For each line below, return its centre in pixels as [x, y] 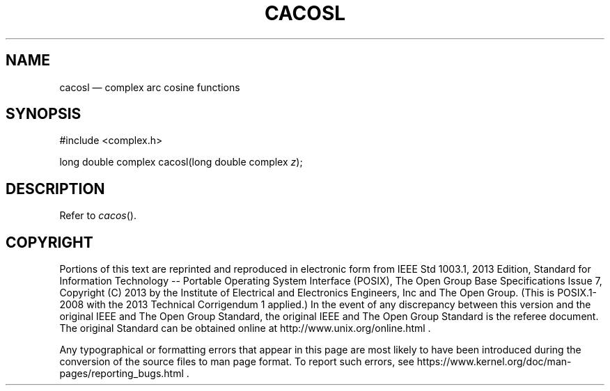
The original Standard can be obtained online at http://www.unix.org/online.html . [245, 328]
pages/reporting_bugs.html [122, 374]
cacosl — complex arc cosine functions [150, 87]
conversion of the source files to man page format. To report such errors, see [237, 362]
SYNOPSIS [44, 114]
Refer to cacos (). [98, 216]
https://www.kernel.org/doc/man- [494, 362]
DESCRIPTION [55, 189]
